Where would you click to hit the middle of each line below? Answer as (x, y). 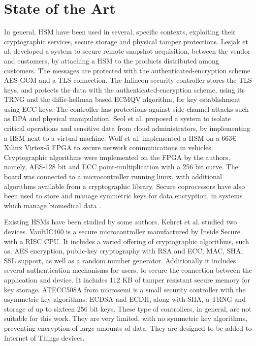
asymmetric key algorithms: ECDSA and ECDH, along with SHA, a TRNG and (125, 299)
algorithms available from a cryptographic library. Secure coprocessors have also (125, 186)
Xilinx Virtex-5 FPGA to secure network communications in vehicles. (109, 147)
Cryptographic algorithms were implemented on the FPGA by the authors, (117, 157)
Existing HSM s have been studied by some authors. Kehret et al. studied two (121, 222)
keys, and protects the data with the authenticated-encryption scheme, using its (124, 89)
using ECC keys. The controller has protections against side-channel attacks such (127, 109)
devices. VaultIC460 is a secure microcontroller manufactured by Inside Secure (122, 231)
